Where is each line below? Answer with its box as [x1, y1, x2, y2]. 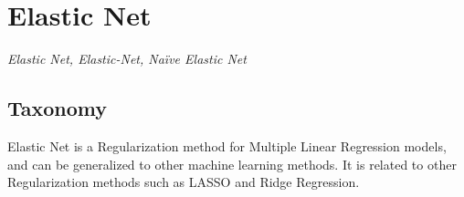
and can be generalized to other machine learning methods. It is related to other [7, 154, 457, 173]
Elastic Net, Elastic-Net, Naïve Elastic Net [7, 49, 247, 68]
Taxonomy [7, 94, 108, 122]
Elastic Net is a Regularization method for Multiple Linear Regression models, [7, 136, 447, 155]
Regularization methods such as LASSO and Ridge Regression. [7, 172, 360, 192]
